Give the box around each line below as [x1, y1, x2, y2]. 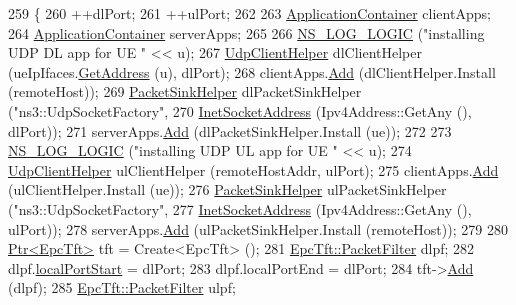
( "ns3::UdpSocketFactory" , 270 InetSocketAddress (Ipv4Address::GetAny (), [8, 100, 472, 121]
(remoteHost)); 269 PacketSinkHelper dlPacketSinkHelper [8, 81, 362, 102]
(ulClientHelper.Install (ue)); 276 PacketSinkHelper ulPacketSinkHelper [8, 179, 447, 200]
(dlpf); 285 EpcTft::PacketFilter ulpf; [8, 277, 236, 298]
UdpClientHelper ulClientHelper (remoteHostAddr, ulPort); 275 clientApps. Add [8, 159, 499, 180]
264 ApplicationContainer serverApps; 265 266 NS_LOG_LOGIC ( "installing [8, 22, 485, 43]
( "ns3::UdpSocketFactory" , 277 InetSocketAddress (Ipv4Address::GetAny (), [8, 198, 472, 219]
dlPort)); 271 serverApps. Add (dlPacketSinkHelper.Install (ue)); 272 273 [8, 120, 452, 141]
